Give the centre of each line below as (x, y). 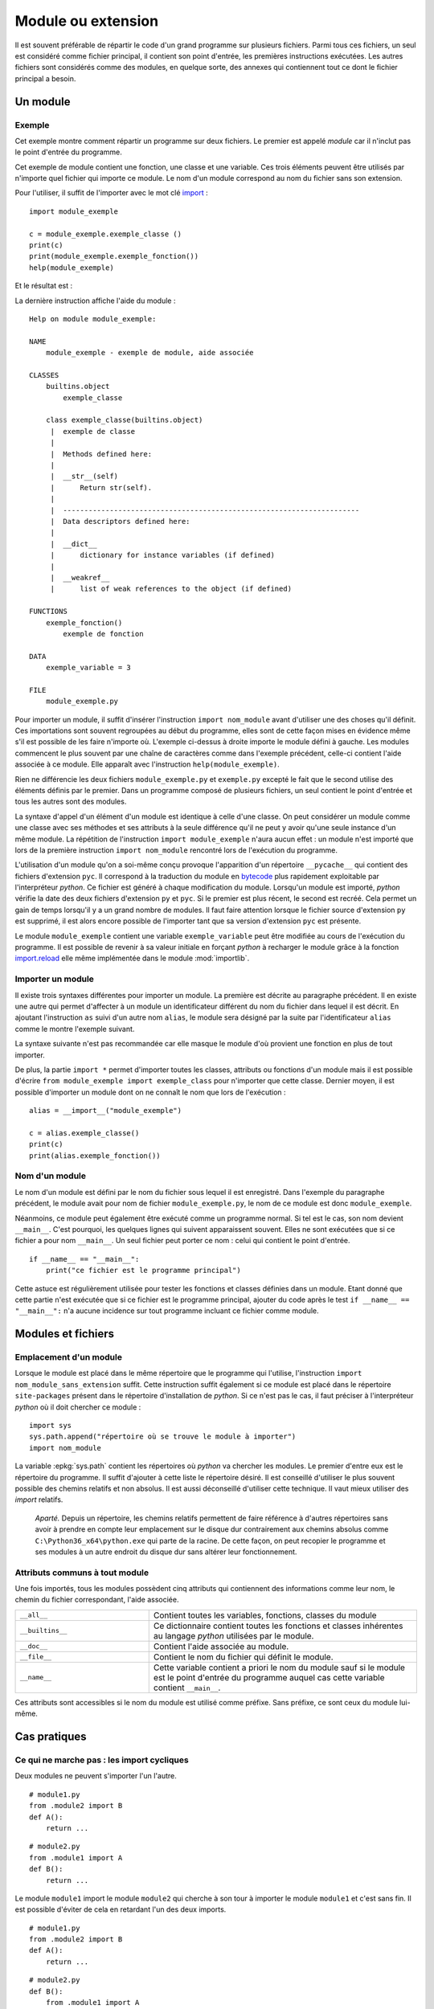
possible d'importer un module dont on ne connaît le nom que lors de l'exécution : (150, 1092)
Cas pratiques (51, 1737)
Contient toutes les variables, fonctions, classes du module (265, 1615)
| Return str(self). (101, 487)
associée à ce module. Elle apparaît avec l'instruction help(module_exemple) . (147, 764)
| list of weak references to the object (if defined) (171, 589)
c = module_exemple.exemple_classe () (106, 234)
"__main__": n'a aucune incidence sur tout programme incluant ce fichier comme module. (167, 1311)
